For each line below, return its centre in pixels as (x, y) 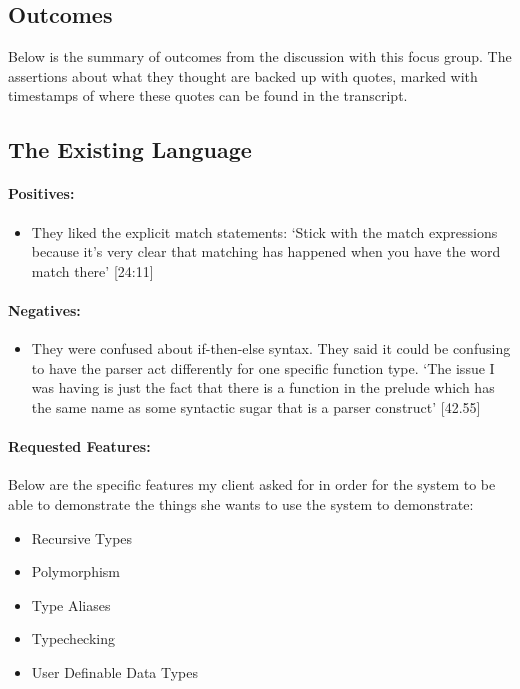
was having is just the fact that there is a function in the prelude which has (263, 387)
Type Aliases (71, 604)
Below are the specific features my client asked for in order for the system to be (252, 484)
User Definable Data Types (115, 671)
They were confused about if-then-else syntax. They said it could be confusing (271, 348)
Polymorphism (76, 571)
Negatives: (44, 309)
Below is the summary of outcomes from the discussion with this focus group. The (260, 56)
